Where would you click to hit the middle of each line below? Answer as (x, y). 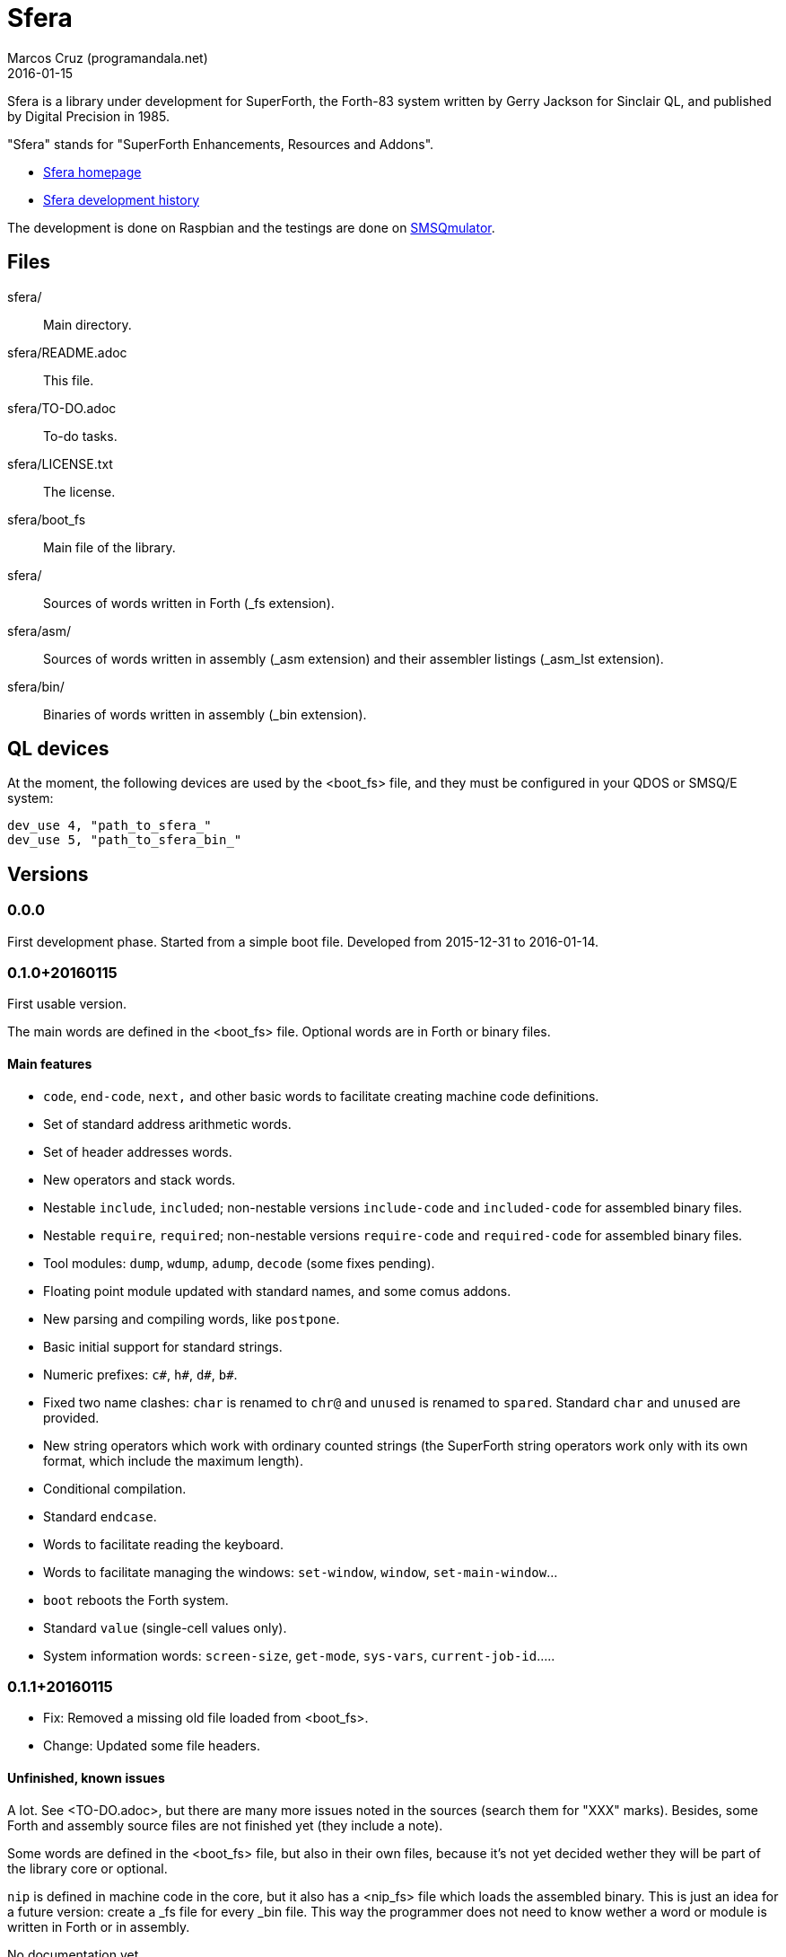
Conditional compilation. (115, 1488)
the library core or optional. (87, 1868)
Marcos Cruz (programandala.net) (108, 57)
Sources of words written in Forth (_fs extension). (189, 603)
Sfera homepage (92, 172)
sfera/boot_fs (47, 519)
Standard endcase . (100, 1516)
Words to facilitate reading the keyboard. (163, 1544)
